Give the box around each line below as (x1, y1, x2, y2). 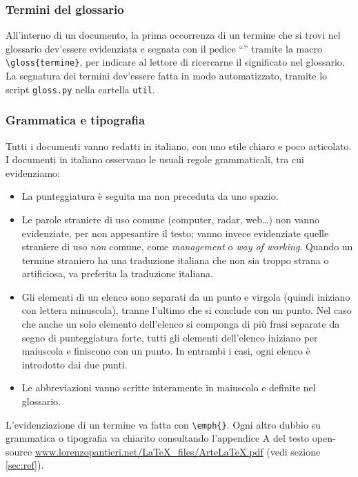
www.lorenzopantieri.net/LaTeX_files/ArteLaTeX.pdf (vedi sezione (34, 444, 321, 458)
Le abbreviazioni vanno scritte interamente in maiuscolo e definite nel (21, 380, 316, 395)
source (6, 444, 32, 458)
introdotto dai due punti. (21, 357, 128, 371)
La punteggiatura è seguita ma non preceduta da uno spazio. (21, 189, 279, 203)
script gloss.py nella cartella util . (6, 82, 155, 96)
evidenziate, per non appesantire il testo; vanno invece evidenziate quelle (21, 225, 329, 240)
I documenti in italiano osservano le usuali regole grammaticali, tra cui (6, 152, 304, 167)
